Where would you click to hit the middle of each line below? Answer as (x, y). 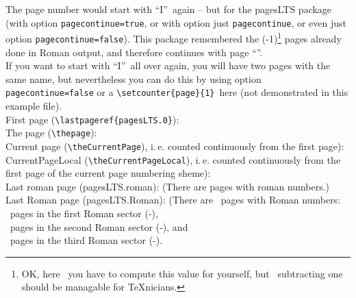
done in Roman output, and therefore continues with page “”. (134, 52)
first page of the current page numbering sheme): (108, 173)
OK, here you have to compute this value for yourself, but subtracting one (182, 273)
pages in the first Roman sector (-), (84, 213)
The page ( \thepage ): (51, 133)
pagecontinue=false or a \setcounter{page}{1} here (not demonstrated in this (177, 92)
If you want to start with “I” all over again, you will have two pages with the (168, 65)
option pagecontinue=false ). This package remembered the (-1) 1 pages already (174, 37)
